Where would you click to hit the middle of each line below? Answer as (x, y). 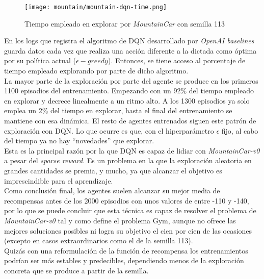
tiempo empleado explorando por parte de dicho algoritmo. (96, 71)
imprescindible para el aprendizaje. (59, 180)
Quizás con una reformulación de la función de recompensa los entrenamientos (126, 250)
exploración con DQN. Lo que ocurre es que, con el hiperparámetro (109, 130)
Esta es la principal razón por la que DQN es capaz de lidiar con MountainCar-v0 (132, 150)
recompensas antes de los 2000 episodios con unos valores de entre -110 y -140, (127, 200)
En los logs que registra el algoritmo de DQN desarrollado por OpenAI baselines (129, 41)
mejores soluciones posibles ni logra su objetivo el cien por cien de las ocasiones (128, 230)
